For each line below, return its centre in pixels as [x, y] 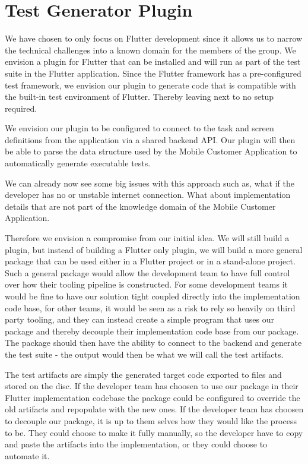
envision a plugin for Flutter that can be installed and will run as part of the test [153, 61]
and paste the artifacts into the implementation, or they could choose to [136, 444]
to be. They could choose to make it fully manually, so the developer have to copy [154, 432]
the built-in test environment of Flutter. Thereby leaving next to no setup [139, 97]
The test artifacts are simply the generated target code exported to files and [143, 374]
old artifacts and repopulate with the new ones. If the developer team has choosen [154, 409]
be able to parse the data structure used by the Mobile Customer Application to [151, 151]
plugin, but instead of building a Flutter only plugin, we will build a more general [154, 249]
